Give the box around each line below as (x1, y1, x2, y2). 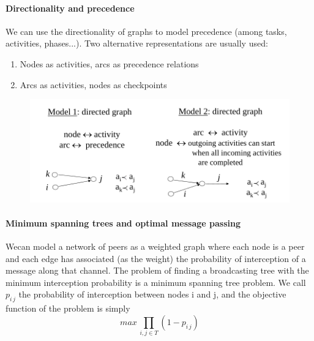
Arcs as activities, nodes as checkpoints (20, 78, 167, 91)
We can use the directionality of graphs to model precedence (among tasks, (6, 24, 287, 37)
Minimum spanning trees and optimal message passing (6, 216, 241, 229)
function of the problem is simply (6, 302, 130, 315)
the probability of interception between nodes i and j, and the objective (18, 288, 286, 301)
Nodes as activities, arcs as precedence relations (20, 57, 199, 70)
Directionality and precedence (6, 1, 135, 14)
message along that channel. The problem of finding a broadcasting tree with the (6, 264, 309, 277)
